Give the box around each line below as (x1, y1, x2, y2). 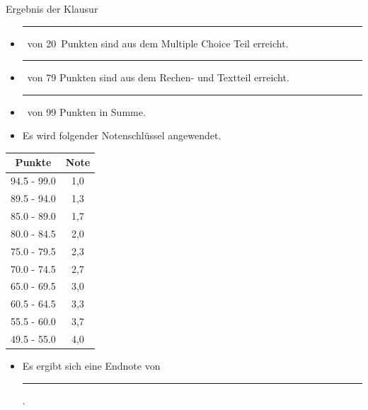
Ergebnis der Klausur (6, 1, 98, 16)
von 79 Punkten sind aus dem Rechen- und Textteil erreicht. (27, 70, 289, 85)
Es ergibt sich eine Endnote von (22, 358, 161, 373)
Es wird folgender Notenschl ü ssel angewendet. (22, 128, 222, 143)
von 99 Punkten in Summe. (27, 104, 146, 119)
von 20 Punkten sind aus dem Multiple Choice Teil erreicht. (27, 35, 289, 50)
